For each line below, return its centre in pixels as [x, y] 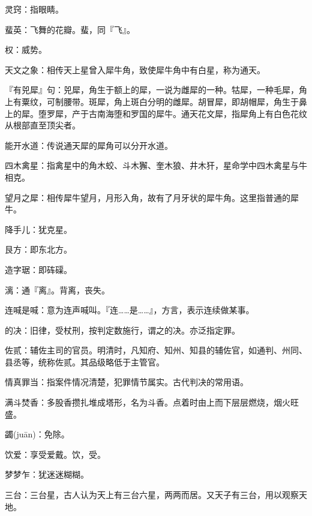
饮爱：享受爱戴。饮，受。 [55, 454]
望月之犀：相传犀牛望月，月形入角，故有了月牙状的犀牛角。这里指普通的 [148, 197]
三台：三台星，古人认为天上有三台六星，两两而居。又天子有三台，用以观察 [152, 495]
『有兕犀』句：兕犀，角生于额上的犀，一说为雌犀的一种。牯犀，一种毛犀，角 [156, 90]
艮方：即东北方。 [38, 249]
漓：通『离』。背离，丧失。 [57, 289]
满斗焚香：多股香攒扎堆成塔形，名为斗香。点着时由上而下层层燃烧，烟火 [148, 402]
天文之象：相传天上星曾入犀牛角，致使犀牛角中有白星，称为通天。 [135, 69]
